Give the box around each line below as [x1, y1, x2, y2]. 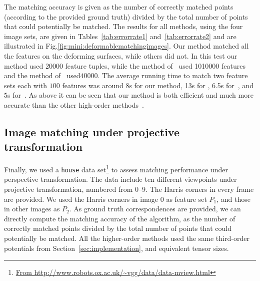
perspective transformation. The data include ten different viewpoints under [4, 174, 237, 184]
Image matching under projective [4, 124, 179, 139]
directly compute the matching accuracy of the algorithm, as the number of [4, 213, 235, 223]
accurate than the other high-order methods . [4, 99, 144, 110]
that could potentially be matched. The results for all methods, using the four [4, 21, 243, 32]
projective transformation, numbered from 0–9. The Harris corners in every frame [4, 184, 254, 194]
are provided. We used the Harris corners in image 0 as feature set [4, 193, 207, 204]
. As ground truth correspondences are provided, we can [69, 203, 241, 214]
